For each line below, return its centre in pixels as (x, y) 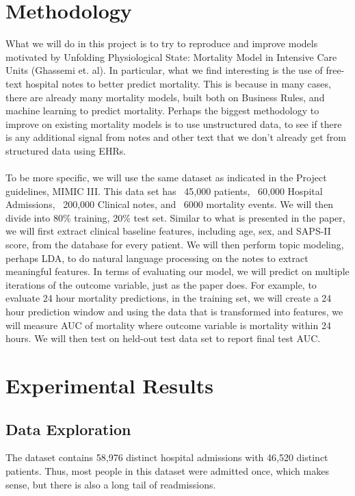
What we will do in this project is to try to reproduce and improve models (162, 43)
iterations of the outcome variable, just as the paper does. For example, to (161, 284)
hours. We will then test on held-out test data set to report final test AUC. (163, 338)
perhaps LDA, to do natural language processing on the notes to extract (157, 258)
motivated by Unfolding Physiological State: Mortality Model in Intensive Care (171, 56)
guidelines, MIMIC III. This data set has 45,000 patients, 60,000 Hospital (164, 191)
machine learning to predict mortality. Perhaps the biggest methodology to (162, 110)
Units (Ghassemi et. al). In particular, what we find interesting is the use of (164, 70)
